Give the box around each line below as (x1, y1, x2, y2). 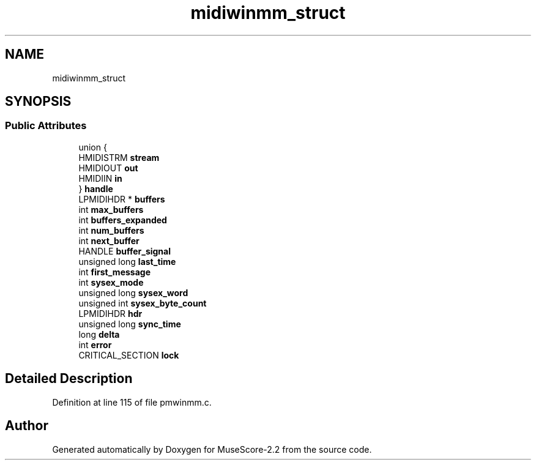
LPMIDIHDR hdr (78, 308, 143, 319)
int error (78, 339, 112, 350)
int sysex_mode (78, 277, 144, 288)
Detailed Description (5, 371, 133, 387)
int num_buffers (78, 225, 144, 236)
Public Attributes (5, 119, 87, 132)
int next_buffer (78, 235, 140, 246)
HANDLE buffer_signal (78, 245, 171, 256)
